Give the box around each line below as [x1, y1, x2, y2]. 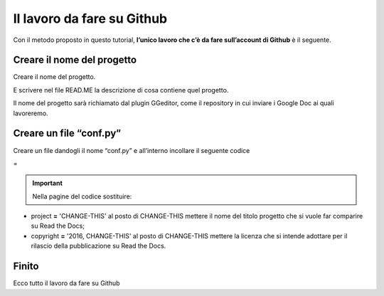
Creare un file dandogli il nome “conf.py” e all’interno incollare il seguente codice [13, 146, 250, 154]
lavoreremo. [13, 109, 49, 117]
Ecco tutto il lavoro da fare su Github [13, 279, 120, 287]
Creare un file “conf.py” [13, 127, 122, 139]
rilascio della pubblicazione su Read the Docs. [31, 242, 166, 250]
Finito [13, 260, 39, 273]
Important [32, 179, 63, 188]
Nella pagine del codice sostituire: [32, 192, 132, 201]
